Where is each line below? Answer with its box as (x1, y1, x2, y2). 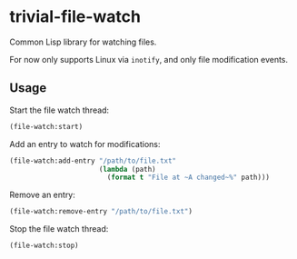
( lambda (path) (98, 164, 156, 174)
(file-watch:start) (9, 122, 84, 131)
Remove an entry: (9, 189, 75, 201)
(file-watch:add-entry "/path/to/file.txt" (9, 156, 177, 165)
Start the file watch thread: (9, 105, 110, 115)
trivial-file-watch (9, 6, 141, 27)
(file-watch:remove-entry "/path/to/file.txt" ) (9, 207, 193, 216)
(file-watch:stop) (9, 241, 79, 251)
